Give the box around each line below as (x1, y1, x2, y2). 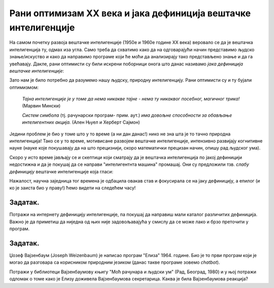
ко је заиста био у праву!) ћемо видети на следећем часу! (9, 185, 136, 191)
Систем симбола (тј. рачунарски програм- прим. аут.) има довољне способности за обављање (22, 112, 232, 118)
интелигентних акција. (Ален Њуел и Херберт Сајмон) (22, 119, 141, 125)
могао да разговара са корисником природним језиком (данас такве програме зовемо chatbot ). (9, 259, 220, 266)
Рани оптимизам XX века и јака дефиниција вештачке (9, 8, 251, 19)
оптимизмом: (9, 84, 39, 90)
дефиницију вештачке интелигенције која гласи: (9, 168, 114, 174)
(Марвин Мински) (22, 103, 61, 109)
